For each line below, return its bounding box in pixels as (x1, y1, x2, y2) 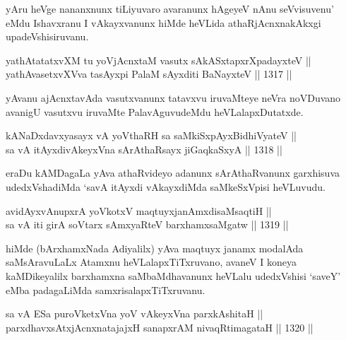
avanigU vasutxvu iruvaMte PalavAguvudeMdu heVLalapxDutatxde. (6, 104, 304, 119)
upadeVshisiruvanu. (6, 29, 89, 44)
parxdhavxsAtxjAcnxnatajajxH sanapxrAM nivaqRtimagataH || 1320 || (6, 320, 314, 334)
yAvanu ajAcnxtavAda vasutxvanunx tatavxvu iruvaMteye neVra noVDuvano (6, 90, 341, 105)
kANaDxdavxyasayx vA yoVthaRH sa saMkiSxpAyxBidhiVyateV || (6, 128, 297, 143)
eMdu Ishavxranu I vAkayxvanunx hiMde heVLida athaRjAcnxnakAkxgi (6, 15, 321, 30)
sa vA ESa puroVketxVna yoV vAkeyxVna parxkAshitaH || (6, 306, 263, 321)
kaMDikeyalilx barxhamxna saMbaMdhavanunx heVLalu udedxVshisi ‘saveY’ (6, 268, 341, 283)
